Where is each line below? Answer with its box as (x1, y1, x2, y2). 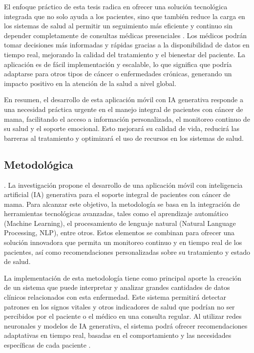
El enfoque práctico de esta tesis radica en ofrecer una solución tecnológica (4, 1, 228, 11)
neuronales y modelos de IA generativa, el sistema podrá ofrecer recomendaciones (4, 320, 248, 331)
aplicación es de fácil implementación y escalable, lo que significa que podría (4, 59, 232, 69)
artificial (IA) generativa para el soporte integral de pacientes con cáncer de (4, 189, 231, 199)
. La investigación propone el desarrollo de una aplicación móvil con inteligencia (4, 179, 243, 190)
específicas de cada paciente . (4, 340, 91, 350)
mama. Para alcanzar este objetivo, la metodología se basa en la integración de (4, 199, 240, 209)
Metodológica (4, 156, 73, 172)
